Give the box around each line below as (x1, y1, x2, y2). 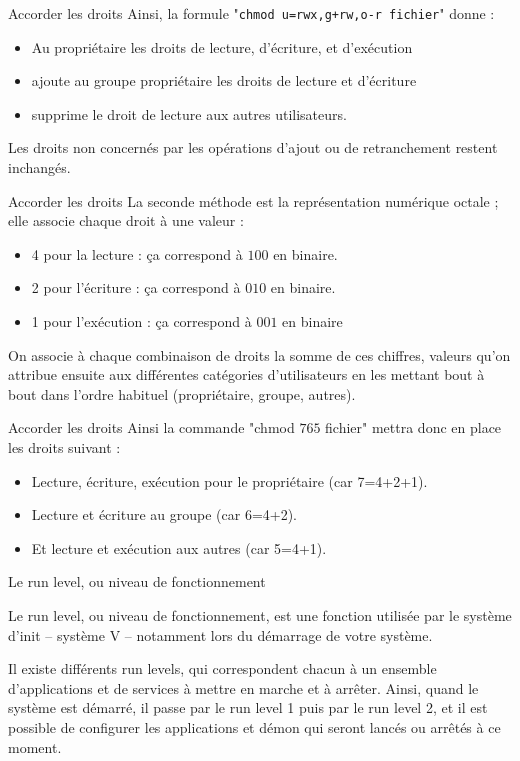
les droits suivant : (8, 436, 121, 457)
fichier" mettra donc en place (325, 417, 502, 438)
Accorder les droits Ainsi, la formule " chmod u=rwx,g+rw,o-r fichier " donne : (8, 3, 495, 23)
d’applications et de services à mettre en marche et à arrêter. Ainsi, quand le (8, 677, 479, 698)
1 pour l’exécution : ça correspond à (31, 311, 252, 331)
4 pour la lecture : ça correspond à (31, 243, 243, 264)
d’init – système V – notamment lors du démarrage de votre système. (8, 624, 433, 645)
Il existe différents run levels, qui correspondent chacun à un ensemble (8, 658, 437, 679)
